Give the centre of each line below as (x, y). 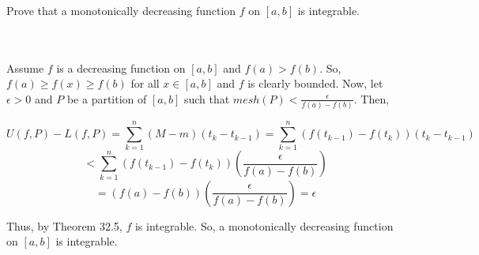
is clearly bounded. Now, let (315, 83)
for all (145, 83)
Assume (25, 67)
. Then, (372, 98)
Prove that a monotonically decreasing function (121, 10)
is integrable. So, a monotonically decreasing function (264, 225)
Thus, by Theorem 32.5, (64, 225)
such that (207, 98)
